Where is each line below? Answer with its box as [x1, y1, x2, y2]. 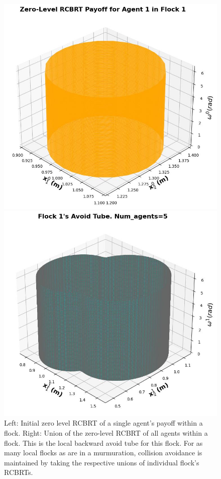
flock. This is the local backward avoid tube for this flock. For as [4, 437, 203, 448]
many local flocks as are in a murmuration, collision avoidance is [4, 447, 202, 458]
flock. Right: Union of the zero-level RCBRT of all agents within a [4, 427, 208, 438]
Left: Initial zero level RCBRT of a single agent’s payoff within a [4, 418, 203, 428]
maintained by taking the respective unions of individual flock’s [4, 457, 199, 467]
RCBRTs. [4, 467, 33, 477]
